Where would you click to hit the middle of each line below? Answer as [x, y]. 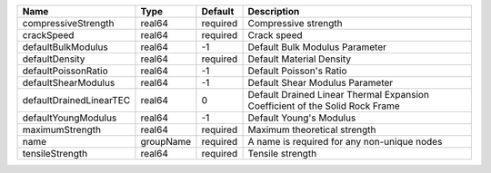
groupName [166, 142]
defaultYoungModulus [70, 118]
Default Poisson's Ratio [297, 71]
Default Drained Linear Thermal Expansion [338, 95]
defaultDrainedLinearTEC [76, 100]
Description [274, 11]
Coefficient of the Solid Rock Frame [324, 106]
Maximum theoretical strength [312, 130]
